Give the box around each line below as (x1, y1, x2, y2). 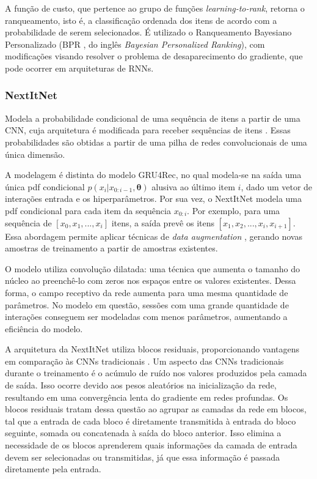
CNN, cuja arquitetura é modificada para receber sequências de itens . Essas (5, 124, 291, 136)
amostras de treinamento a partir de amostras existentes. (5, 242, 218, 254)
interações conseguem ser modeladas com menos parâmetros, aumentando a (5, 310, 288, 323)
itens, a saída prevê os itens (111, 216, 214, 229)
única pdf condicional (5, 180, 85, 193)
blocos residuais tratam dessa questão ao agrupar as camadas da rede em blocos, (5, 403, 307, 415)
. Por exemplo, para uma (187, 204, 280, 217)
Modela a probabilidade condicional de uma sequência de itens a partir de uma (5, 111, 301, 124)
